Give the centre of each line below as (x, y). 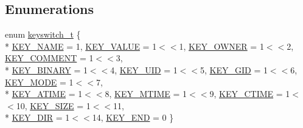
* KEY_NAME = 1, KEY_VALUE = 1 (81, 46)
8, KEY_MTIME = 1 (146, 94)
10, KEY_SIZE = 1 (53, 105)
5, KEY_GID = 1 (234, 69)
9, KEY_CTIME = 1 (250, 94)
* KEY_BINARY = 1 (46, 69)
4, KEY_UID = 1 (144, 69)
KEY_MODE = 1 (39, 82)
